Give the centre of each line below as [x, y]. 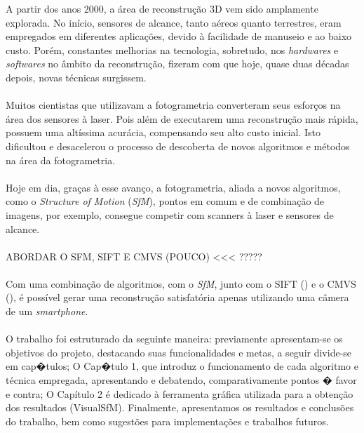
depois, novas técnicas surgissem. [76, 77]
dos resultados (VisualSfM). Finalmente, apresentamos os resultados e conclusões [180, 407]
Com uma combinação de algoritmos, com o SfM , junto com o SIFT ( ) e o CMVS [181, 283]
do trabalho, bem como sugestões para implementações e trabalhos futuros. [167, 421]
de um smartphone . [47, 311]
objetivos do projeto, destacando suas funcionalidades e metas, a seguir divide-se [179, 352]
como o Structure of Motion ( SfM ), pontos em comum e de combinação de [165, 201]
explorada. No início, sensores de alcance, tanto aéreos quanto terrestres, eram [174, 22]
